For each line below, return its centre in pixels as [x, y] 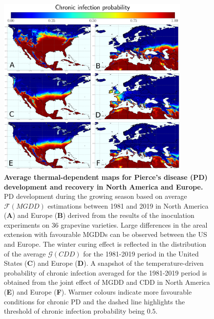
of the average [25, 253]
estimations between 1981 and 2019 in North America [128, 205]
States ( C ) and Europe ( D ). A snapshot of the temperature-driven [104, 263]
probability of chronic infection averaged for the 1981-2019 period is [106, 272]
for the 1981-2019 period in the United [141, 253]
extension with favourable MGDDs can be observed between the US [106, 234]
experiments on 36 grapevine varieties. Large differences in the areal [106, 224]
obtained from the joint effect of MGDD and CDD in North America [107, 282]
